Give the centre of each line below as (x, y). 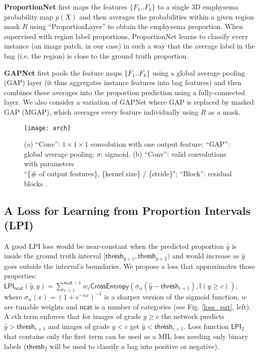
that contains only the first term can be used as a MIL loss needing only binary (126, 336)
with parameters (49, 163)
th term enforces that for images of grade (78, 316)
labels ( (15, 346)
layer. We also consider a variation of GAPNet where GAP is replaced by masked (129, 102)
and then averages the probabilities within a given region (167, 16)
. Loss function (206, 326)
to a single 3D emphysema (198, 7)
